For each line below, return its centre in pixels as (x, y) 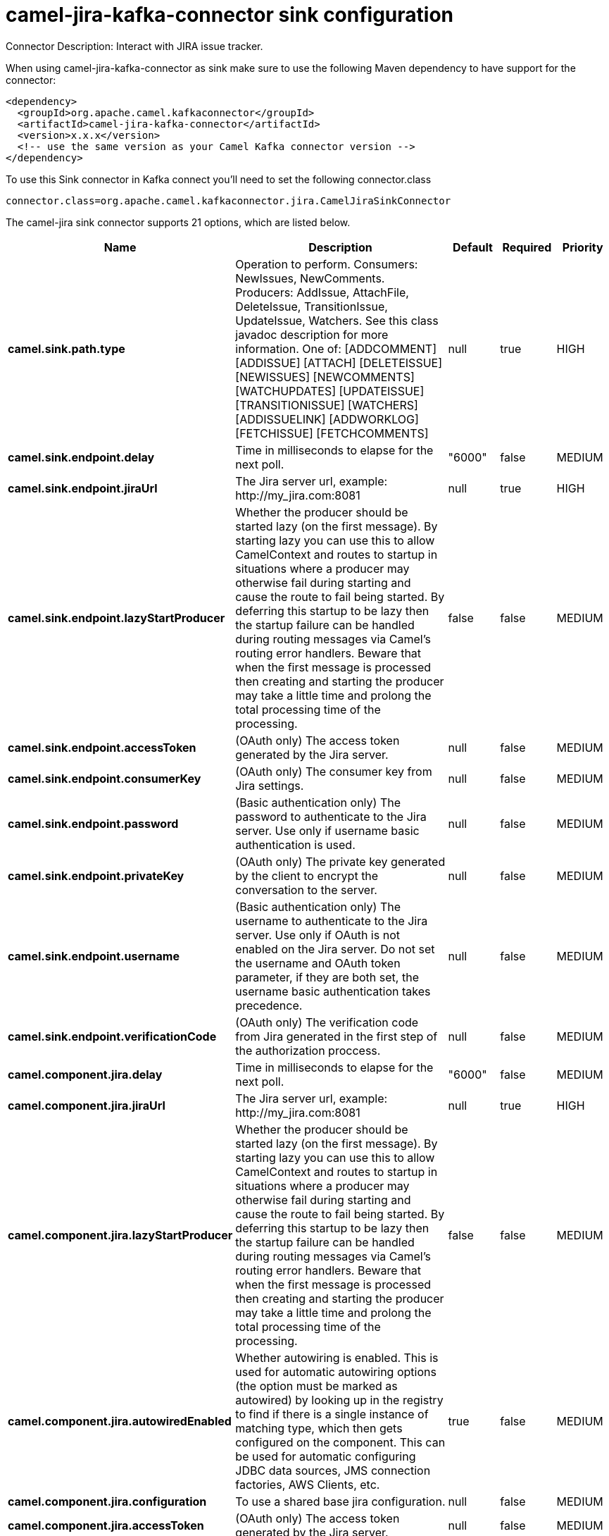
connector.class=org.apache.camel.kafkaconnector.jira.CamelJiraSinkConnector (228, 200)
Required (527, 247)
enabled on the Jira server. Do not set (335, 949)
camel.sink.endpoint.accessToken (102, 747)
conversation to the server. (306, 890)
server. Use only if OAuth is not (318, 935)
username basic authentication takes (333, 991)
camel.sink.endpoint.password (93, 823)
